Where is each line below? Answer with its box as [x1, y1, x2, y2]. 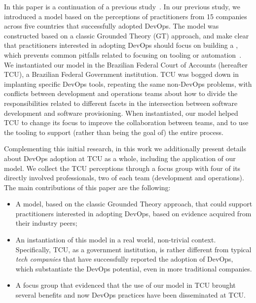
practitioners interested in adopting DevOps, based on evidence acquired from [15, 208, 252, 218]
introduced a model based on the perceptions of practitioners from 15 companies [4, 11, 247, 21]
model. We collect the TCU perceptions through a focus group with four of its [4, 163, 241, 173]
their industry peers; [15, 218, 77, 228]
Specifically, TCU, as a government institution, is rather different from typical [15, 244, 252, 254]
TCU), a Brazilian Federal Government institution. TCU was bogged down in [4, 69, 239, 79]
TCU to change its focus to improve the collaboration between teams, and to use [4, 117, 249, 128]
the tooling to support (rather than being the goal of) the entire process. [4, 127, 223, 137]
